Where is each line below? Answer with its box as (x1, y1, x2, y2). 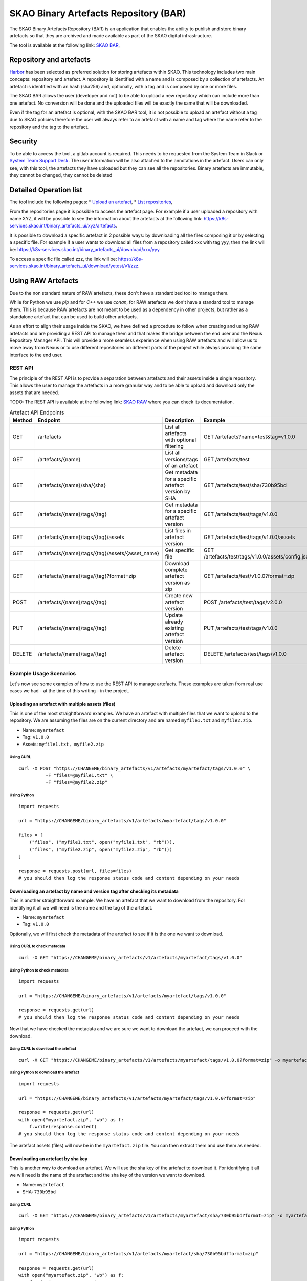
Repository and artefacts (9, 55, 91, 64)
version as (165, 579, 190, 586)
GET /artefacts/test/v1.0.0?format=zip (203, 573, 295, 580)
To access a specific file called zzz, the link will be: (9, 256, 117, 262)
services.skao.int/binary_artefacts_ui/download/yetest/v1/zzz (9, 263, 138, 269)
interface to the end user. (9, 352, 63, 358)
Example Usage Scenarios (9, 670, 76, 677)
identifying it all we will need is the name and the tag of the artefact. (9, 904, 153, 911)
